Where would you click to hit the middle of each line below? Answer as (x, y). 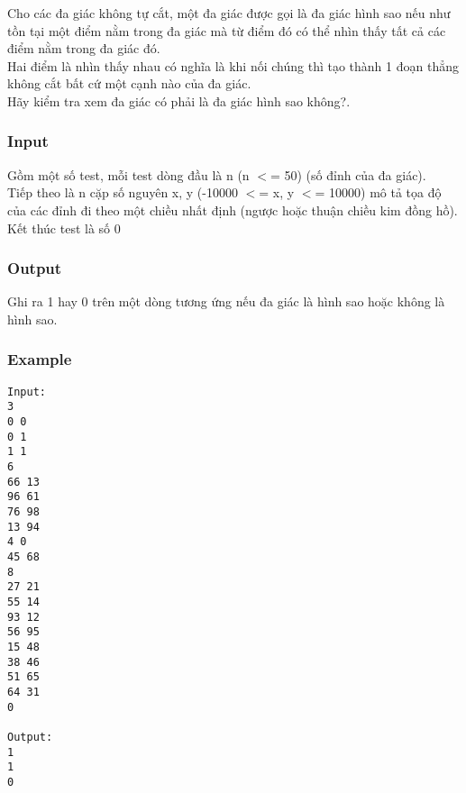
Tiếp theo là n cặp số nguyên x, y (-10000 (123, 192)
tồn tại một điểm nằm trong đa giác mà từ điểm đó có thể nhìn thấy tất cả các (227, 30)
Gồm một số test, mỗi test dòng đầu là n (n (128, 174)
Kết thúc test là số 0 (64, 228)
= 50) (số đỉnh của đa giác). (348, 174)
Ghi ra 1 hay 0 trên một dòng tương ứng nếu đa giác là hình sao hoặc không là (226, 301)
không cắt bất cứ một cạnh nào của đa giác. (129, 83)
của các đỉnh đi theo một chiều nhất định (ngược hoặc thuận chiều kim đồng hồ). (233, 210)
